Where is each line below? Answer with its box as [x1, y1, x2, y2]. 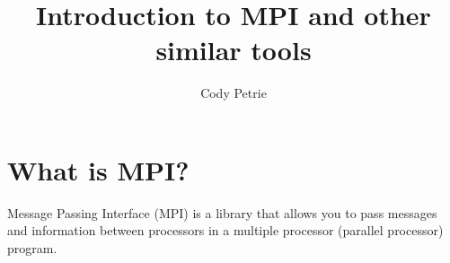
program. [7, 239, 57, 258]
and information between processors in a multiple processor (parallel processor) [7, 221, 444, 240]
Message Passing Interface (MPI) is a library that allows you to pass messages [7, 203, 437, 222]
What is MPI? [7, 151, 190, 188]
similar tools [155, 31, 312, 68]
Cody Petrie [200, 83, 267, 102]
